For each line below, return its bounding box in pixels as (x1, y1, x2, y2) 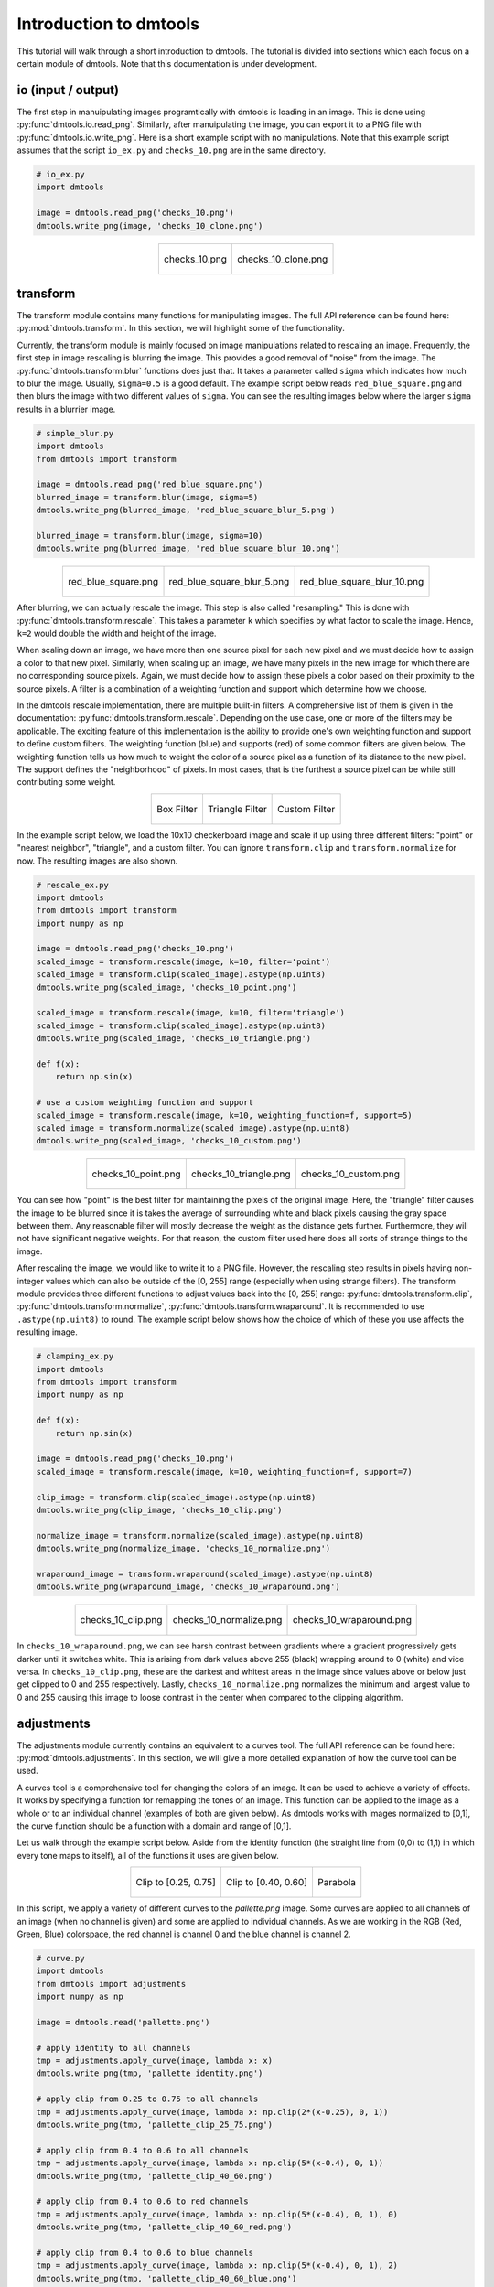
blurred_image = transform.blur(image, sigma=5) (36, 492, 259, 502)
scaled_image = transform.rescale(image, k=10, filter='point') (36, 956, 331, 967)
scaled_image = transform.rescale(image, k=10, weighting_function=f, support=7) (36, 1466, 413, 1476)
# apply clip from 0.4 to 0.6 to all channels (36, 2145, 249, 2155)
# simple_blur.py (36, 428, 114, 438)
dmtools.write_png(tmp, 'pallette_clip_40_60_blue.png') (36, 2273, 297, 2283)
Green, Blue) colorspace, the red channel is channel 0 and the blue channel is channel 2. (16, 1928, 351, 1939)
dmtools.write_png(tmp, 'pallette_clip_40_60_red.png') (36, 2222, 293, 2232)
